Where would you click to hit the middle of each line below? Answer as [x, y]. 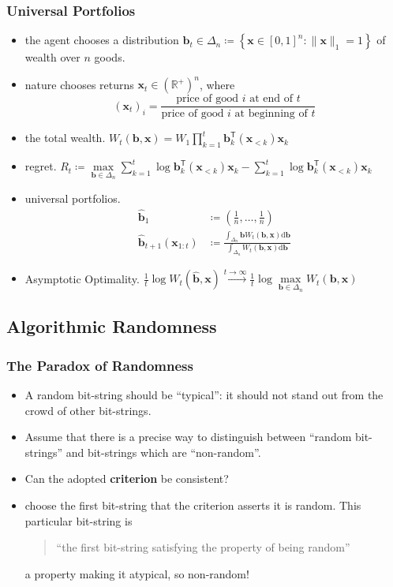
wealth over [52, 57]
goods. [110, 57]
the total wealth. [65, 138]
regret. [41, 166]
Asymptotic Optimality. [82, 278]
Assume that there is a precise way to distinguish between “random [188, 437]
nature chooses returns [79, 84]
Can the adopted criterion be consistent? [127, 479]
